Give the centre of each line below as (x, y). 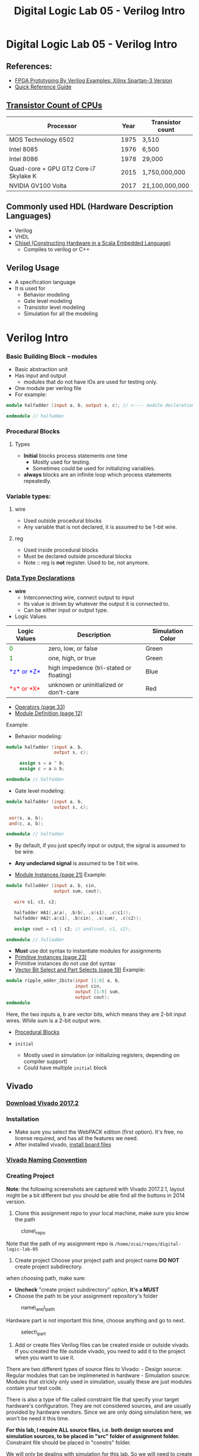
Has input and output (40, 375)
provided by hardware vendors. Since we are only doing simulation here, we (99, 1412)
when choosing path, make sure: (46, 1278)
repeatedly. (37, 481)
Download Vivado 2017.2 (42, 1103)
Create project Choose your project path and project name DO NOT (97, 1261)
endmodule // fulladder (36, 939)
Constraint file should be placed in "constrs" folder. (69, 1443)
